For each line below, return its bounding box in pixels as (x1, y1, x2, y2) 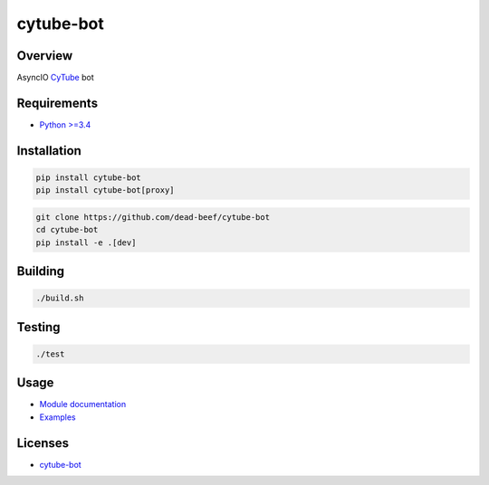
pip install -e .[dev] (35, 237, 137, 248)
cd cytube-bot (35, 224, 99, 235)
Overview (16, 48, 73, 63)
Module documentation (39, 399, 127, 410)
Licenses (16, 435, 70, 451)
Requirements (16, 95, 99, 110)
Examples (39, 412, 76, 423)
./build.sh (35, 293, 84, 303)
